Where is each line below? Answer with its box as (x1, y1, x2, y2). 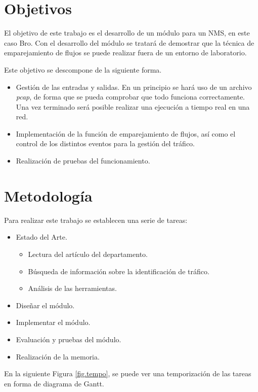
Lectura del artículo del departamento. (28, 248, 148, 259)
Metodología (4, 185, 93, 206)
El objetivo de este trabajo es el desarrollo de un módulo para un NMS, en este (4, 27, 250, 38)
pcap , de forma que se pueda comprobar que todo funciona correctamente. (16, 91, 245, 102)
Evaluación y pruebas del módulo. (16, 334, 121, 344)
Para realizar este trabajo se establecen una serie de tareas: (4, 214, 188, 225)
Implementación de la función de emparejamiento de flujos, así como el (16, 128, 236, 139)
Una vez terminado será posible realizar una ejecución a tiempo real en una (16, 101, 250, 112)
